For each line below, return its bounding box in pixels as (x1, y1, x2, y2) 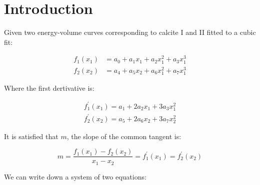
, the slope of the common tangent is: (66, 131, 181, 141)
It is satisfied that (4, 131, 58, 141)
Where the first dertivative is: (4, 82, 94, 93)
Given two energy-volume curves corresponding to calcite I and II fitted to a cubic (4, 27, 256, 37)
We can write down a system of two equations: (4, 171, 146, 182)
